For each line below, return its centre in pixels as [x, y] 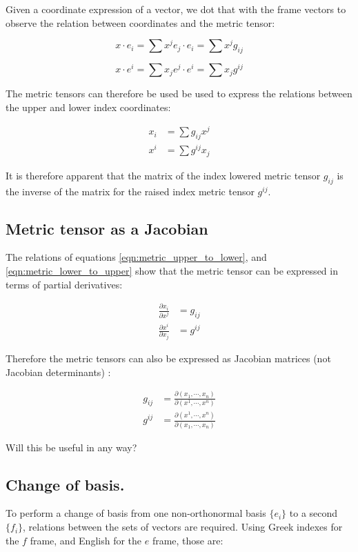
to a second [314, 513]
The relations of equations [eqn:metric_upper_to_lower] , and [136, 257]
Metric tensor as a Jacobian [107, 228]
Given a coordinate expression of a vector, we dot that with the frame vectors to [176, 9]
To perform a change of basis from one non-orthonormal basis [136, 513]
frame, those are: [188, 540]
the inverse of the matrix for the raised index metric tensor [130, 191]
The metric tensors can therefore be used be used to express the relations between [179, 93]
